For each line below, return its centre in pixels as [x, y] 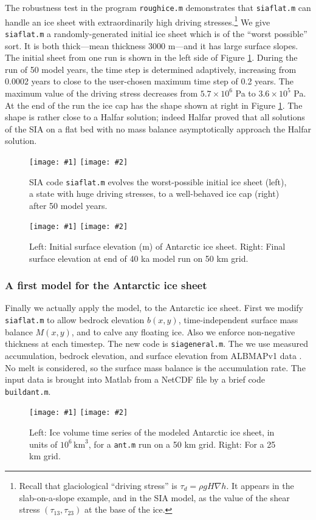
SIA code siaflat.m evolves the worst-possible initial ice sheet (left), [158, 181]
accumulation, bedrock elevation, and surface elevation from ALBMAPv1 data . [153, 355]
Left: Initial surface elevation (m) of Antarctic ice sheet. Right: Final [157, 246]
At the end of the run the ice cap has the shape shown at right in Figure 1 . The [154, 105]
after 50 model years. [68, 205]
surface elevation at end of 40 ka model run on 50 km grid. [139, 258]
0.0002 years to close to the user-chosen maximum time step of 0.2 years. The [149, 81]
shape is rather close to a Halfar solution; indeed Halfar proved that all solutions [155, 117]
